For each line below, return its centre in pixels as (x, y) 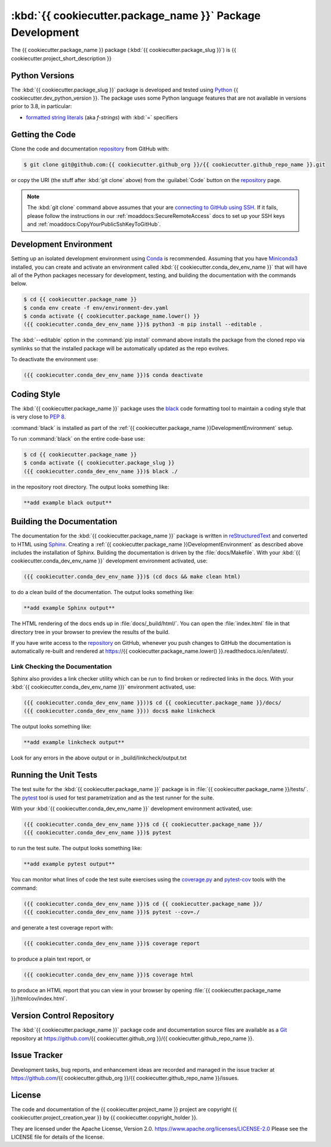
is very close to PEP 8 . (38, 417)
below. (19, 284)
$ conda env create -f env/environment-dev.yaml (96, 308)
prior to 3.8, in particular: (41, 106)
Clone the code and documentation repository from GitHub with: (90, 149)
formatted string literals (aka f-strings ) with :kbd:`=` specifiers (102, 117)
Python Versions (43, 76)
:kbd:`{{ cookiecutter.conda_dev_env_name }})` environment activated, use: (103, 687)
